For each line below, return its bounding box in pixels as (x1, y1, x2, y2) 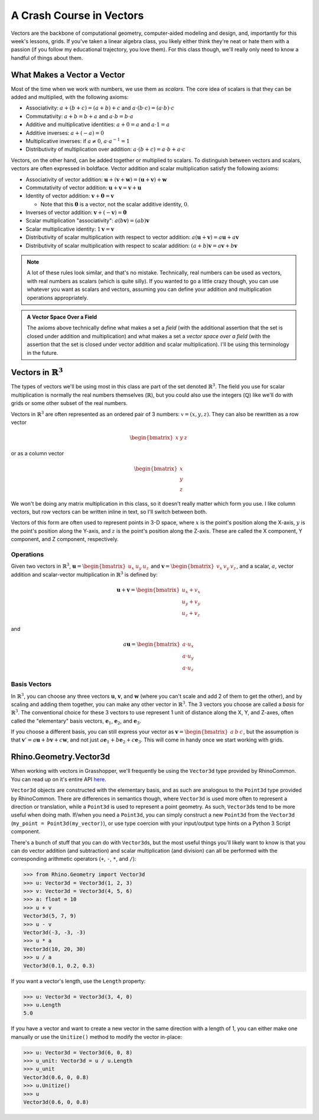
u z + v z (181, 610, 200, 618)
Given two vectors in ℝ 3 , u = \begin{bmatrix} (11, 562, 126, 570)
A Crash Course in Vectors (11, 9, 144, 22)
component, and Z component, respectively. (11, 536, 119, 543)
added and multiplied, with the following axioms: (11, 93, 129, 101)
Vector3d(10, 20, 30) (23, 946, 86, 952)
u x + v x (181, 586, 201, 594)
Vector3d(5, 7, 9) (23, 912, 77, 920)
